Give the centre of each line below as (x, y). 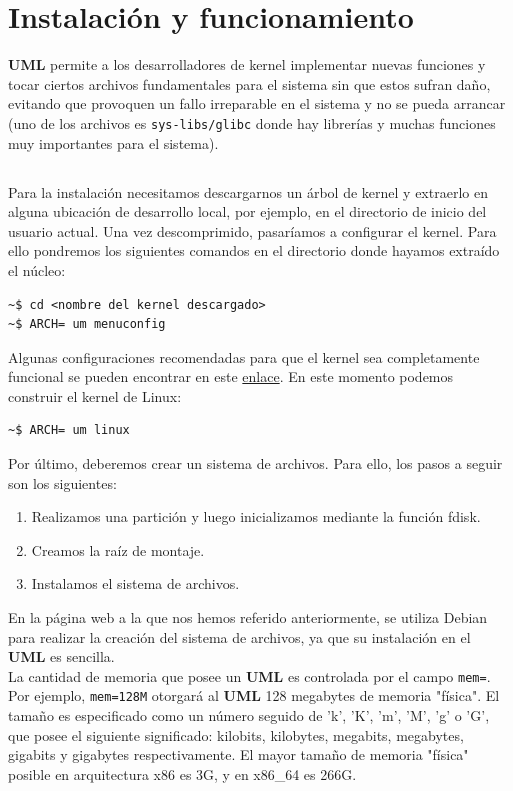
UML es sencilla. (61, 656)
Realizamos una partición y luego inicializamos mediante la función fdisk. (256, 516)
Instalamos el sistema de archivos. (135, 583)
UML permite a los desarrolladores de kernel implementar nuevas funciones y (247, 64)
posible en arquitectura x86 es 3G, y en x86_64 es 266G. (182, 773)
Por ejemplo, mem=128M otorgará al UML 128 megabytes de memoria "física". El (254, 695)
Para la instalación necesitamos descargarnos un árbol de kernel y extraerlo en (248, 191)
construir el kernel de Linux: (95, 395)
